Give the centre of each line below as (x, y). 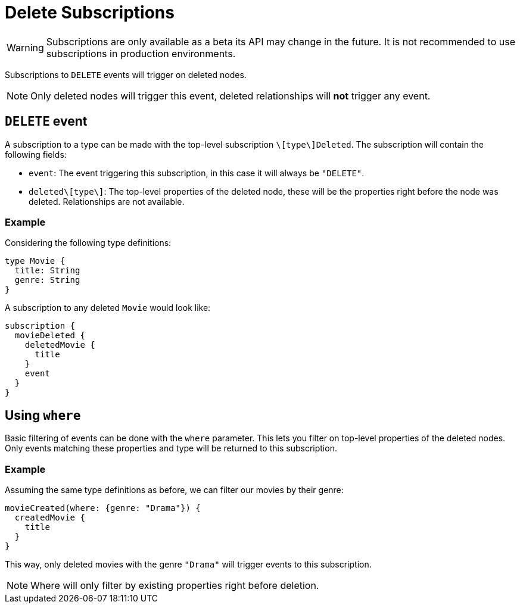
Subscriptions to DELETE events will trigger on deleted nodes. (126, 74)
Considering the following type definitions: (88, 243)
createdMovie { (50, 517)
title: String (47, 271)
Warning (25, 47)
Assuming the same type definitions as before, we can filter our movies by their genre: (174, 489)
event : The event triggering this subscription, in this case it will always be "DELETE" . (197, 173)
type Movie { (35, 261)
